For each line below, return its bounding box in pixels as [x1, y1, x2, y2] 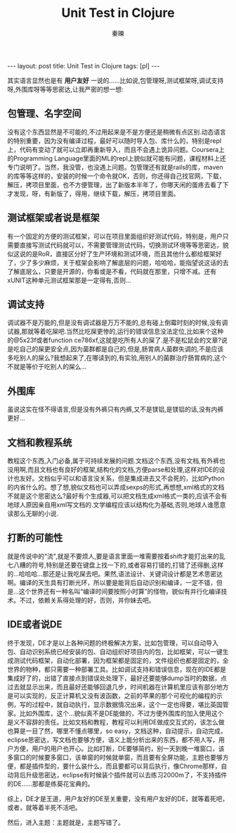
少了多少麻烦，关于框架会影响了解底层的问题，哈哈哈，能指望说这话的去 [19, 258, 229, 267]
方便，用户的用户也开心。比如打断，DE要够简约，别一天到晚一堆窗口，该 [13, 744, 225, 753]
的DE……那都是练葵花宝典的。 [7, 779, 94, 788]
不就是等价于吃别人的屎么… [7, 363, 87, 371]
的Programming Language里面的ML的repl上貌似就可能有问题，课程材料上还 [7, 154, 227, 163]
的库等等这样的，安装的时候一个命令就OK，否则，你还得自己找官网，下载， [7, 171, 226, 180]
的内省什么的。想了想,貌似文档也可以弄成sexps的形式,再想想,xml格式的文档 [7, 483, 225, 491]
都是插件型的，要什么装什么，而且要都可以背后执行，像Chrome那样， [19, 762, 221, 770]
